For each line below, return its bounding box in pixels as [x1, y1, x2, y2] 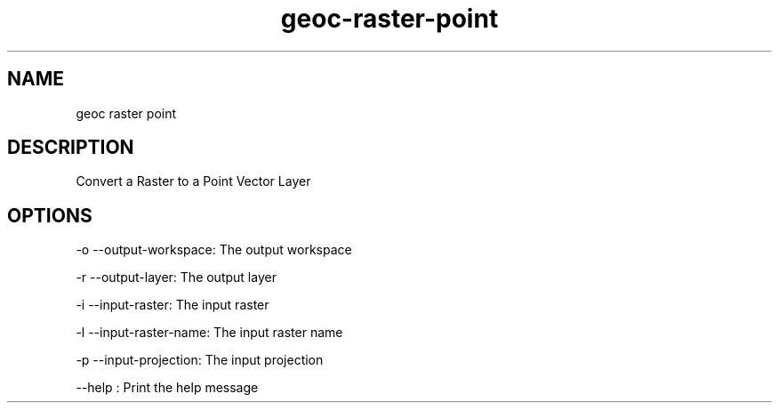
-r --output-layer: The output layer [76, 269, 277, 285]
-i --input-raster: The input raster [76, 297, 269, 313]
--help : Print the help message [76, 380, 259, 396]
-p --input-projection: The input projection [76, 352, 324, 368]
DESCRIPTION [7, 136, 134, 159]
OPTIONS [7, 204, 92, 227]
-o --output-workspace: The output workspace [76, 242, 352, 258]
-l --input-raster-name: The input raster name [76, 325, 343, 341]
